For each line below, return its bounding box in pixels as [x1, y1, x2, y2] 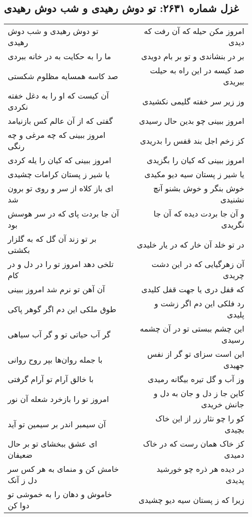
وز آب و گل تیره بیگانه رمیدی [148, 373, 244, 385]
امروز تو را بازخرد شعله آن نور [8, 393, 109, 404]
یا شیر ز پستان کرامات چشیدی [8, 168, 110, 180]
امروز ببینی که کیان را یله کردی [8, 154, 111, 166]
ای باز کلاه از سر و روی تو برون [8, 183, 113, 194]
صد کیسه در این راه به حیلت [150, 65, 244, 76]
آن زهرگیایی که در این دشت [151, 258, 244, 270]
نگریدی [221, 219, 244, 231]
